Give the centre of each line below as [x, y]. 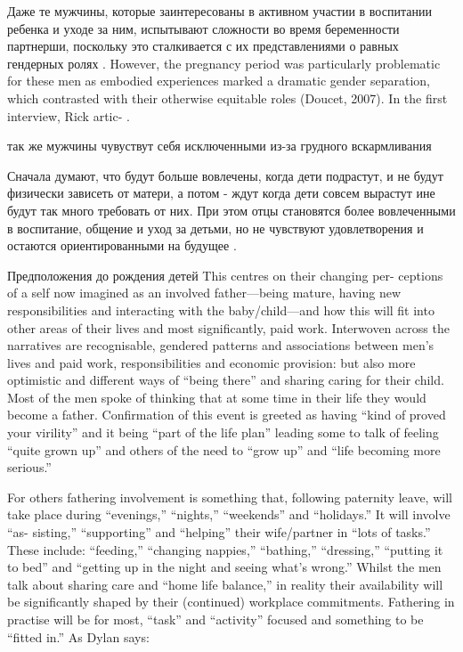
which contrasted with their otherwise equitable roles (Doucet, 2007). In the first [227, 98]
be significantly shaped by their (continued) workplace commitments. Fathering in [231, 602]
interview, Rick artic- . [69, 115]
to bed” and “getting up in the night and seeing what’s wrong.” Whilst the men [224, 567]
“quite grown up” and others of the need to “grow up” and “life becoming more [224, 449]
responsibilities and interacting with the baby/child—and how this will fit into [221, 310]
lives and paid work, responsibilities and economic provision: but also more [211, 362]
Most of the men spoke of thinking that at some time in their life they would [217, 397]
